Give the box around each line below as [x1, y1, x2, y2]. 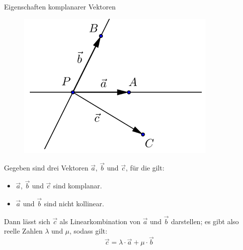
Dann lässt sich [4, 216, 50, 226]
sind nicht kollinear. [44, 198, 104, 209]
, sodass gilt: [69, 226, 107, 236]
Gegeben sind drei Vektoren [4, 163, 88, 173]
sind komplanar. [53, 180, 102, 191]
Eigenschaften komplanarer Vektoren [4, 1, 116, 11]
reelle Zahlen [4, 226, 43, 236]
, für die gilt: [126, 163, 164, 173]
